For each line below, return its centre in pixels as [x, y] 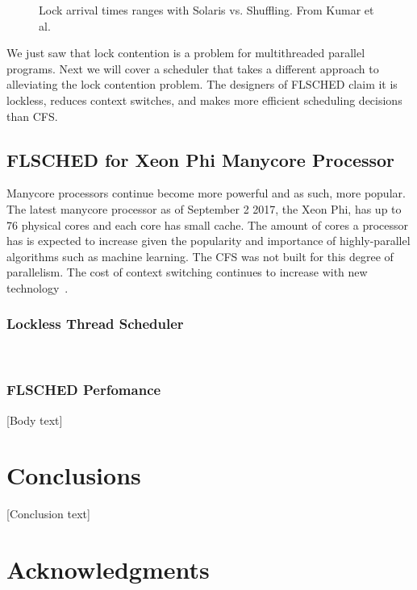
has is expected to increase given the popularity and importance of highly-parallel [208, 241]
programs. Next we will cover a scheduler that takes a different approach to [193, 68]
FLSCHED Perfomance [84, 390]
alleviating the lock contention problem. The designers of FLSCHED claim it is [202, 84]
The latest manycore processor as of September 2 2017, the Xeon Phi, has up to [204, 208]
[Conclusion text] [48, 514]
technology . [38, 287]
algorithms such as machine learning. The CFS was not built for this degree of [200, 256]
